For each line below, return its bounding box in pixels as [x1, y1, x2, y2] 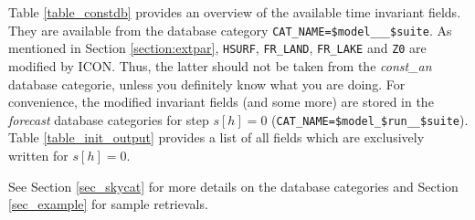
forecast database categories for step [8, 110, 209, 129]
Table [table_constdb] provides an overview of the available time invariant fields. [8, 3, 461, 21]
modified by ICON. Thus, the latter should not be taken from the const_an [8, 56, 432, 75]
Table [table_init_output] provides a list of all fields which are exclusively [8, 128, 425, 147]
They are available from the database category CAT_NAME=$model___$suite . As [8, 20, 452, 39]
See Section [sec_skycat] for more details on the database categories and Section [8, 176, 459, 195]
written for [8, 145, 69, 164]
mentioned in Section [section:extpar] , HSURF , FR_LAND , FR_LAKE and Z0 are [8, 38, 427, 58]
